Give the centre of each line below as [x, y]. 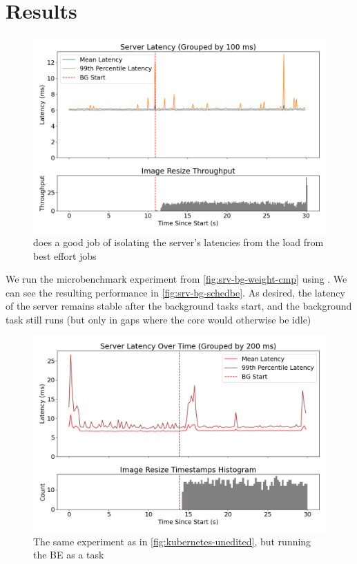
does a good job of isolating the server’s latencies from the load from [178, 242]
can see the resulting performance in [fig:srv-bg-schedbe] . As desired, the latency [175, 292]
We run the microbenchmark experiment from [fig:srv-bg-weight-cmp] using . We [176, 279]
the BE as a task [69, 555]
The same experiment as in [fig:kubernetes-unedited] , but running [172, 541]
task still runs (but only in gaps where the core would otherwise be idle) [158, 320]
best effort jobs [65, 255]
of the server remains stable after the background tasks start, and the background [179, 306]
